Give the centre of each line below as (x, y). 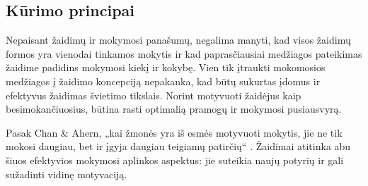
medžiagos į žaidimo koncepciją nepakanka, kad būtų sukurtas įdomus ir (163, 81)
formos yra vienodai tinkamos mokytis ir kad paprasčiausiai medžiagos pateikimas (184, 53)
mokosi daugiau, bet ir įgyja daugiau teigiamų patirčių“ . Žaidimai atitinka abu (178, 146)
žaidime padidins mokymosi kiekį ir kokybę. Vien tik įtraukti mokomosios (166, 67)
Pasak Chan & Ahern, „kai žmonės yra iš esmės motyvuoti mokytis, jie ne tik (174, 132)
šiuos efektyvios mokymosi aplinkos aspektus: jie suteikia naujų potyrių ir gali (175, 160)
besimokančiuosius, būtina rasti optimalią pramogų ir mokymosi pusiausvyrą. (174, 109)
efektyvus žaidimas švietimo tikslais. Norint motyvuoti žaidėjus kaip (154, 95)
